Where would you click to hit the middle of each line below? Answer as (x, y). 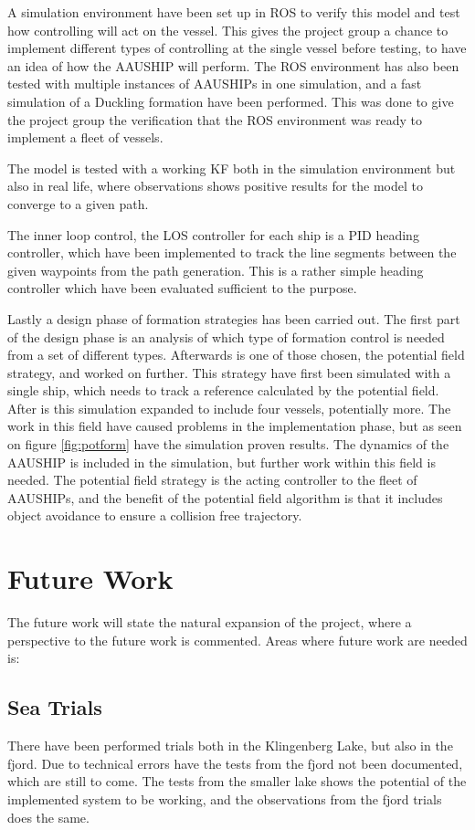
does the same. (48, 817)
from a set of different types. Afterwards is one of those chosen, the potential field (236, 355)
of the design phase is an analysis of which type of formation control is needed (226, 336)
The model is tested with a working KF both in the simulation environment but (232, 168)
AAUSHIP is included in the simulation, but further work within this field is (222, 462)
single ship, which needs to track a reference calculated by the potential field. (223, 390)
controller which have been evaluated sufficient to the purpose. (182, 288)
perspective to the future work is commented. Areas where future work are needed (237, 640)
